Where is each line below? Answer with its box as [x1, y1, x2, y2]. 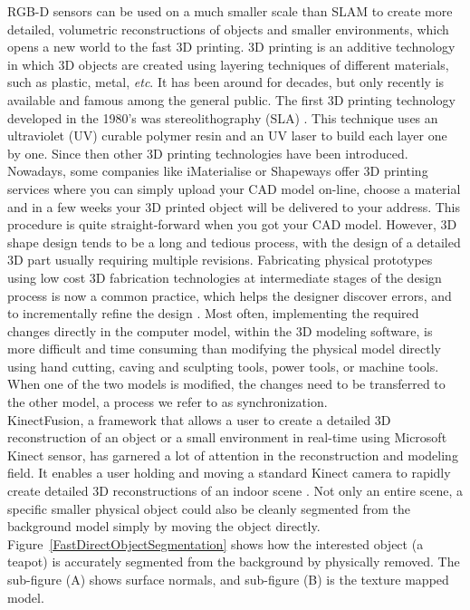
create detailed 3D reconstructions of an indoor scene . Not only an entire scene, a [7, 481, 464, 500]
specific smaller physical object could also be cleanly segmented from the [7, 499, 410, 518]
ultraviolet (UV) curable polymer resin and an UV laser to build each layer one [7, 126, 447, 145]
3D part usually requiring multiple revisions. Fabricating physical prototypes [7, 250, 433, 269]
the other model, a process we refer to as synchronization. [7, 392, 328, 412]
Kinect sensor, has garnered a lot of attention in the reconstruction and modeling [7, 445, 458, 464]
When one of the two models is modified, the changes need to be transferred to [7, 374, 446, 393]
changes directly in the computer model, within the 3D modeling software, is [7, 321, 433, 340]
